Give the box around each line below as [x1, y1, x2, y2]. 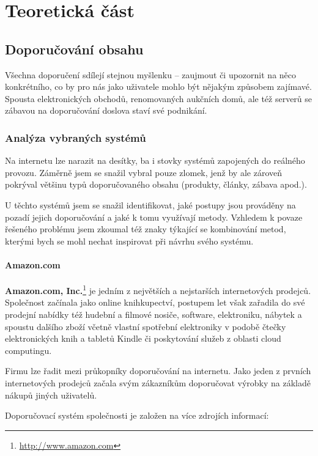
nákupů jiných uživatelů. [5, 388, 97, 401]
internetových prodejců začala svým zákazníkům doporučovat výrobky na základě [5, 376, 311, 389]
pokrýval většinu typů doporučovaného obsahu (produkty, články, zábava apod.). [5, 178, 307, 191]
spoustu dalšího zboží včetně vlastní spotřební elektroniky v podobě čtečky [5, 320, 286, 333]
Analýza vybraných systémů [5, 130, 146, 145]
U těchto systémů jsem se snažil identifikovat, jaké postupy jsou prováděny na [5, 198, 296, 211]
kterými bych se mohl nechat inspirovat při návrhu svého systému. [5, 234, 254, 247]
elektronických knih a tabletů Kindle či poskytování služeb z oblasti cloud [5, 332, 281, 345]
